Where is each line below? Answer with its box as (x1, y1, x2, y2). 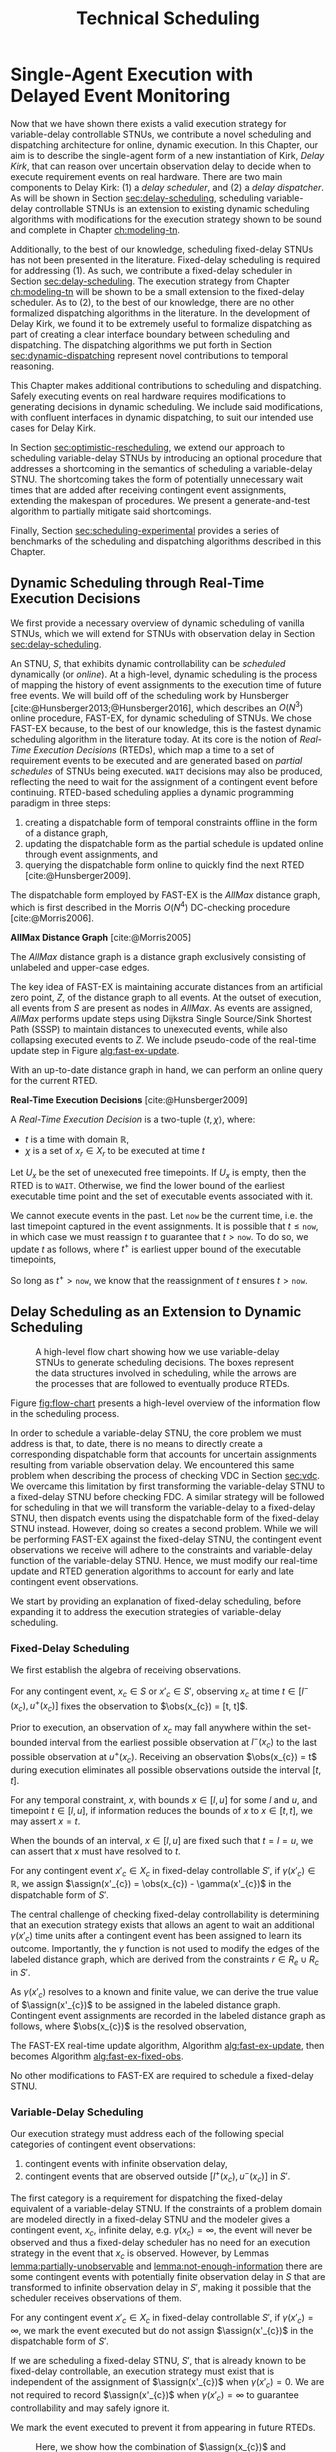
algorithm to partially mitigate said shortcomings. (10, 505, 212, 517)
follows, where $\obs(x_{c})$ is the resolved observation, (10, 2020, 247, 2032)
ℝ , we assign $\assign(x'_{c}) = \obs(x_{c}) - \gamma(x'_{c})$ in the (10, 1878, 292, 1890)
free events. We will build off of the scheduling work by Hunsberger (10, 689, 289, 701)
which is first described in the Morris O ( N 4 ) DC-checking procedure (10, 900, 291, 914)
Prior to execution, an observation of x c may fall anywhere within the (10, 1721, 293, 1736)
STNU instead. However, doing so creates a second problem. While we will (10, 1522, 318, 1534)
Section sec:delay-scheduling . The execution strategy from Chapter (10, 275, 290, 287)
